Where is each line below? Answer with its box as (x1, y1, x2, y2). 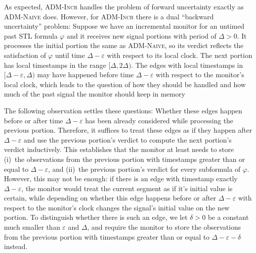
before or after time (4, 115, 63, 125)
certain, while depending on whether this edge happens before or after (4, 193, 216, 203)
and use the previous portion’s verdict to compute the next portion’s (23, 134, 232, 145)
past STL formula (4, 30, 58, 41)
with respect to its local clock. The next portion (107, 50, 253, 60)
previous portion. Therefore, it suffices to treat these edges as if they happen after (4, 125, 252, 135)
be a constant (208, 212, 249, 222)
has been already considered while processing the (85, 115, 233, 125)
